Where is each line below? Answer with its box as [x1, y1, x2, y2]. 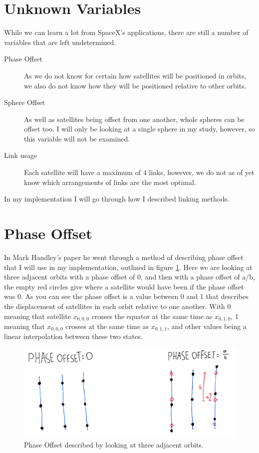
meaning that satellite [4, 310, 71, 321]
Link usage [4, 150, 37, 160]
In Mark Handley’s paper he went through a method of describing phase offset [4, 251, 244, 262]
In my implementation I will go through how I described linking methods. [4, 193, 230, 204]
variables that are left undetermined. [4, 36, 116, 47]
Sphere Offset [4, 97, 45, 107]
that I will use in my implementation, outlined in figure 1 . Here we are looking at [4, 261, 253, 272]
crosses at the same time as [65, 320, 149, 331]
